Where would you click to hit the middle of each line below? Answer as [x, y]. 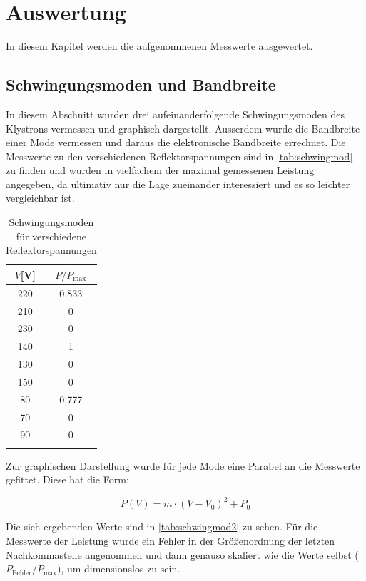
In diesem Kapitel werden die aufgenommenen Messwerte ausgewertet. [159, 46]
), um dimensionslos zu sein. [118, 569]
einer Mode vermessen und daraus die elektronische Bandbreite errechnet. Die [176, 142]
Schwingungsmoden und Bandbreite [141, 84]
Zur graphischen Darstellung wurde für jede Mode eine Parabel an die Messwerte [183, 465]
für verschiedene [51, 236]
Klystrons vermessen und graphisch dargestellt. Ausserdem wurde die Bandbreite [183, 128]
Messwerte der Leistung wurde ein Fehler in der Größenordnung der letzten [171, 541]
